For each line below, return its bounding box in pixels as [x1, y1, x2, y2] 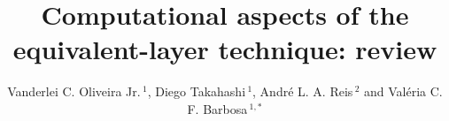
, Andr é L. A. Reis [252, 82, 353, 101]
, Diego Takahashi [147, 82, 246, 101]
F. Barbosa [187, 99, 248, 117]
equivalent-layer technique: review [12, 31, 437, 67]
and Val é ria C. [364, 82, 443, 101]
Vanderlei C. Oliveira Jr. [7, 82, 141, 101]
